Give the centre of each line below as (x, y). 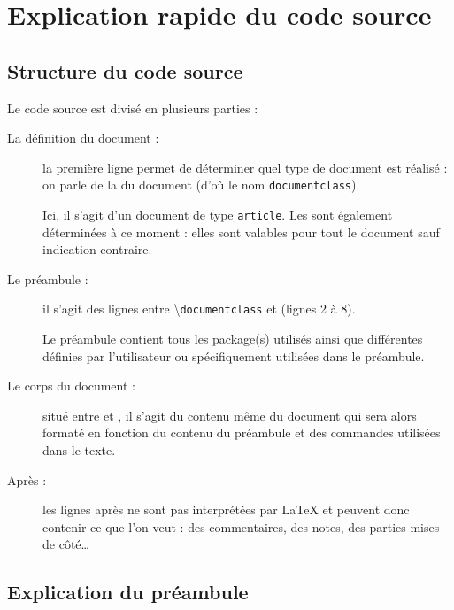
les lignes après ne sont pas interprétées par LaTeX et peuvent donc (226, 510)
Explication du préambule (128, 592)
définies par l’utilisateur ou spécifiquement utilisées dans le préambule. (234, 355)
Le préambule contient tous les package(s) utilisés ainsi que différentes (233, 339)
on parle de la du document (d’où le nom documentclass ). (201, 185)
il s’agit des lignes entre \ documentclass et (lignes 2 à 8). (199, 309)
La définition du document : (83, 138)
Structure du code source (125, 70)
